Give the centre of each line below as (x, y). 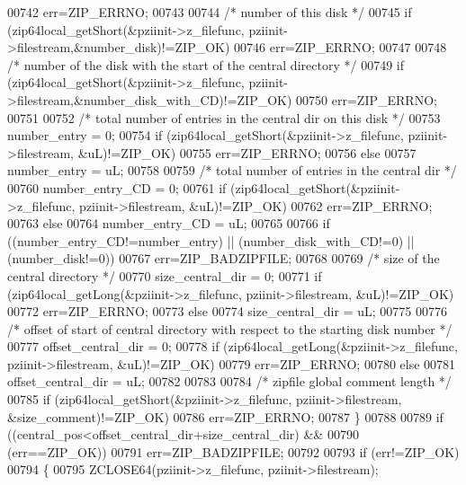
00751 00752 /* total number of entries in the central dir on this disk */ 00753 (224, 117)
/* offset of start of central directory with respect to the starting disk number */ (230, 328)
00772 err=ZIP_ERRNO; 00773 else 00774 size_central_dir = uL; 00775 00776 (227, 311)
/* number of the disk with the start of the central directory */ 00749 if (206, 64)
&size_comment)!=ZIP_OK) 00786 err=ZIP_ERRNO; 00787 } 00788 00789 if (225, 416)
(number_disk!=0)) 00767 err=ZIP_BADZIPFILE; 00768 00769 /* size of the (224, 258)
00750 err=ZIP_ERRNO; (367, 99)
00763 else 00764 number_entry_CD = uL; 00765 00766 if (169, 223)
